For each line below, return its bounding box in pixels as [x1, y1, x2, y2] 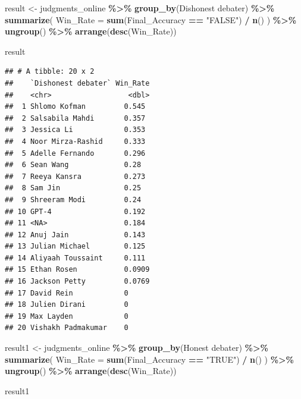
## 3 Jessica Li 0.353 [5, 125, 146, 134]
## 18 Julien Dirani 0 [5, 300, 128, 309]
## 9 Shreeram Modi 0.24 [5, 195, 142, 204]
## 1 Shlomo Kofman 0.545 [5, 102, 146, 111]
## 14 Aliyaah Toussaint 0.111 [5, 253, 146, 262]
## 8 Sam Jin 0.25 [5, 184, 142, 193]
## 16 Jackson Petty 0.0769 [5, 277, 150, 286]
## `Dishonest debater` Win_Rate [5, 78, 150, 87]
